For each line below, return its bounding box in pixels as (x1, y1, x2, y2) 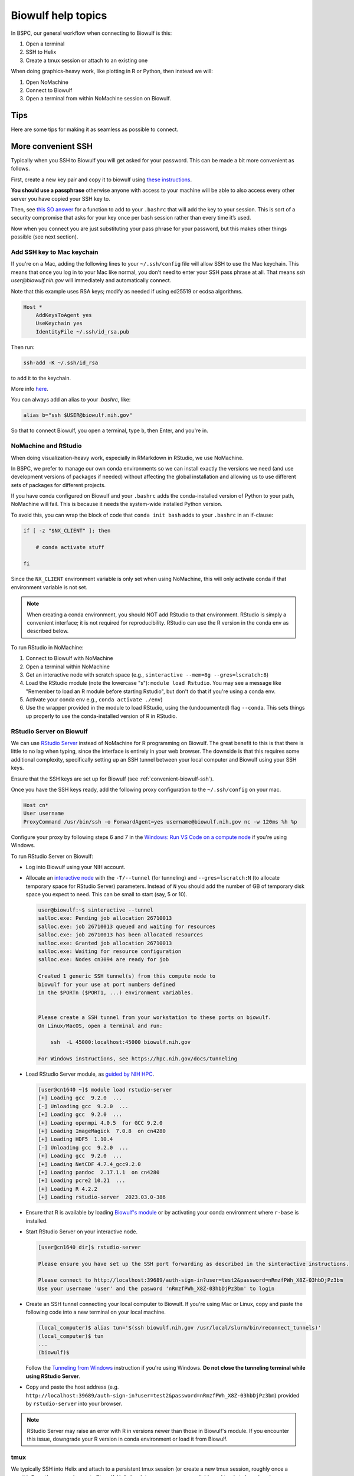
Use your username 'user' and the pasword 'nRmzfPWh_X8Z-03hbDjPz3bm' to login (38, 1285, 275, 1292)
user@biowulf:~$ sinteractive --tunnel (38, 907, 153, 913)
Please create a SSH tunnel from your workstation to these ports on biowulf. (38, 1014, 271, 1021)
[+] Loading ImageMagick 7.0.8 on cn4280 (38, 1128, 166, 1134)
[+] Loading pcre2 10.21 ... (38, 1177, 126, 1184)
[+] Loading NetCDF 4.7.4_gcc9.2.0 (38, 1161, 141, 1167)
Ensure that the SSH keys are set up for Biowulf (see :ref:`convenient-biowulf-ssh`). (11, 775, 214, 782)
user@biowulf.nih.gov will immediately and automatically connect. (11, 277, 172, 284)
